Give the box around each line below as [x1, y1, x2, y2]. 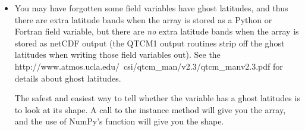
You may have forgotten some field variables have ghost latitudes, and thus [14, 2, 288, 14]
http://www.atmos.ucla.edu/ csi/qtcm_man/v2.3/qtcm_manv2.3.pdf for [14, 60, 283, 72]
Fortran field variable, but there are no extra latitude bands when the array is [14, 25, 299, 38]
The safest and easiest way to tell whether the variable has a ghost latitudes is [14, 92, 300, 104]
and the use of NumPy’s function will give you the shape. [14, 115, 224, 127]
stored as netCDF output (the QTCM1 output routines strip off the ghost [14, 36, 285, 49]
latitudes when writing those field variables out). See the [14, 48, 221, 61]
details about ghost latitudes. [14, 71, 121, 84]
